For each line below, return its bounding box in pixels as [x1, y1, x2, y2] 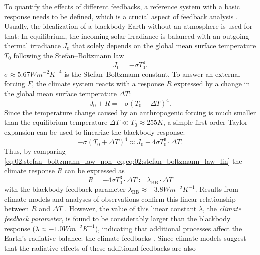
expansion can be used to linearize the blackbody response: [4, 126, 185, 137]
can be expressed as [64, 165, 125, 176]
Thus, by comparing [4, 146, 66, 156]
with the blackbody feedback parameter [4, 184, 126, 194]
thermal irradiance [4, 40, 61, 51]
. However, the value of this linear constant [65, 203, 197, 214]
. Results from [195, 184, 238, 194]
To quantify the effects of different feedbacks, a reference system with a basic [4, 1, 240, 11]
